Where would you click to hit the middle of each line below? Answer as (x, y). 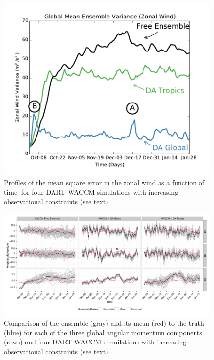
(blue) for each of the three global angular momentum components (103, 332)
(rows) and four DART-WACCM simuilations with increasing (95, 342)
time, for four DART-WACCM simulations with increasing (91, 192)
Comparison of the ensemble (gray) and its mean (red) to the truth (104, 323)
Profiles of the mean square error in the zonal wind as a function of (104, 182)
